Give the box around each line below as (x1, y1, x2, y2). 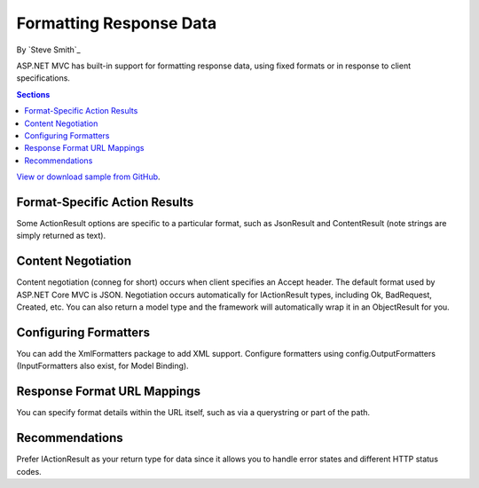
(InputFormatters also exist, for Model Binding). (16, 360, 190, 372)
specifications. (16, 73, 71, 83)
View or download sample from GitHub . (16, 171, 161, 182)
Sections (16, 89, 51, 99)
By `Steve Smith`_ (16, 44, 81, 55)
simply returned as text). (16, 231, 106, 241)
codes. (16, 466, 42, 476)
